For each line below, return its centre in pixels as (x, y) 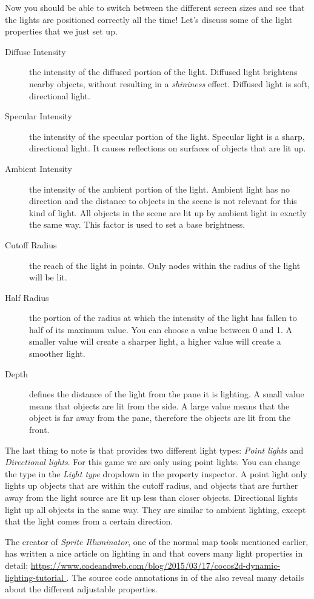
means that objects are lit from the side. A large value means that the (159, 405)
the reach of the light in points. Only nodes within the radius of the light (165, 265)
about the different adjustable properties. (81, 589)
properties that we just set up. (61, 31)
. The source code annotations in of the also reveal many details (185, 577)
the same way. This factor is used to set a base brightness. (137, 224)
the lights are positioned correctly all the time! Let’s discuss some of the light (149, 19)
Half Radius (27, 297)
